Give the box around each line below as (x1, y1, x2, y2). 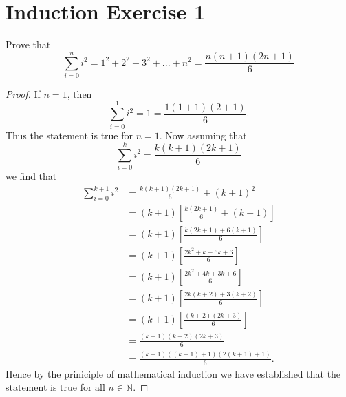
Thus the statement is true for (6, 128, 133, 142)
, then (67, 86, 92, 101)
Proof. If (6, 86, 41, 101)
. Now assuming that (159, 128, 247, 142)
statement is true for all (6, 380, 105, 394)
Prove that (6, 37, 51, 52)
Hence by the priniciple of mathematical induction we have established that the (6, 366, 341, 380)
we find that (6, 169, 57, 183)
